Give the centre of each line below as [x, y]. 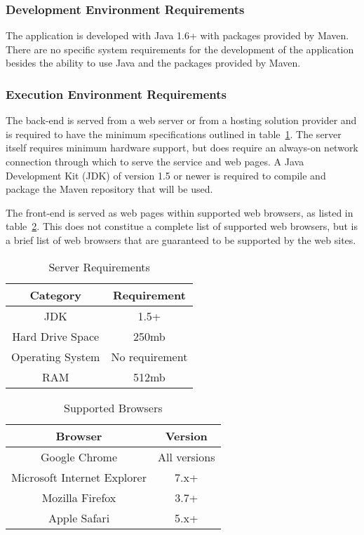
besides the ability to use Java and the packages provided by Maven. [153, 63]
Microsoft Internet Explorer [79, 477]
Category [55, 294]
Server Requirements [99, 266]
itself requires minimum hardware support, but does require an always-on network [182, 148]
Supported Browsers [113, 407]
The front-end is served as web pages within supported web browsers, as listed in [180, 212]
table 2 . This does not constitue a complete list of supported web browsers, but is [182, 226]
